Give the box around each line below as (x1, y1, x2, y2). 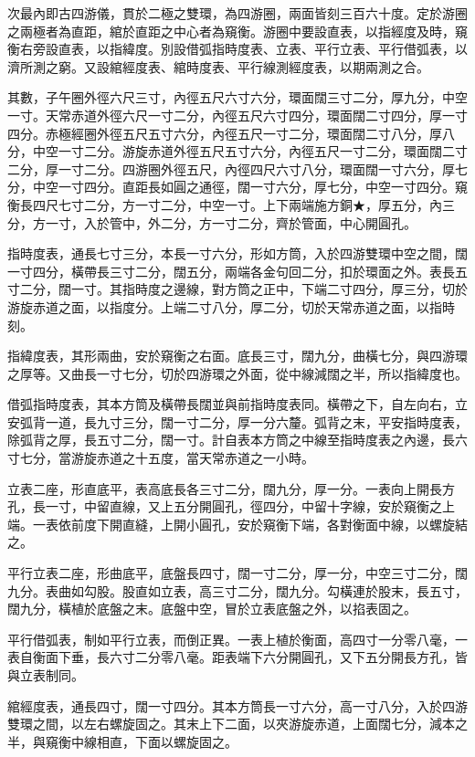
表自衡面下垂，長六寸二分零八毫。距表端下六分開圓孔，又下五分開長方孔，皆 (7, 647, 468, 667)
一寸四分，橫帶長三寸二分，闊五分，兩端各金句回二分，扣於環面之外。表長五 (7, 261, 468, 280)
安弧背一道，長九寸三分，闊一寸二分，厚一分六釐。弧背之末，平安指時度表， (7, 412, 468, 431)
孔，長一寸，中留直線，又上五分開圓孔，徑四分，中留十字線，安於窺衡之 (7, 497, 442, 516)
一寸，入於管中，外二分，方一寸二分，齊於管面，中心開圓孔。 (45, 213, 417, 232)
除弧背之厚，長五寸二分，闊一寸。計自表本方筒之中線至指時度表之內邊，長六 (7, 430, 468, 449)
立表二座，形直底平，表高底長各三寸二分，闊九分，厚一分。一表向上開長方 (7, 478, 455, 498)
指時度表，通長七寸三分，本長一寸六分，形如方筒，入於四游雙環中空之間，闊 (7, 244, 468, 263)
